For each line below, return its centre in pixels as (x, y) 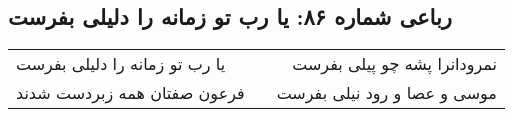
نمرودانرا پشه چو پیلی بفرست (394, 64)
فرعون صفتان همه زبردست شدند (130, 93)
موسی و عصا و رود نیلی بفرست (386, 93)
